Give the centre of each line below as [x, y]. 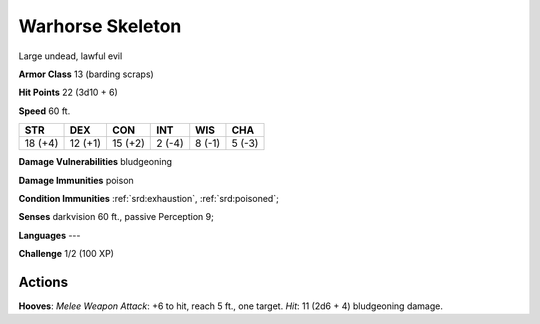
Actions [43, 281]
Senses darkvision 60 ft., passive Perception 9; [116, 217]
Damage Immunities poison [76, 180]
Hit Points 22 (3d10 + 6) [68, 92]
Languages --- [49, 235]
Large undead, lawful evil [70, 56]
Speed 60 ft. [44, 111]
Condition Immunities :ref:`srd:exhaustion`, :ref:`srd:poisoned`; [148, 198]
